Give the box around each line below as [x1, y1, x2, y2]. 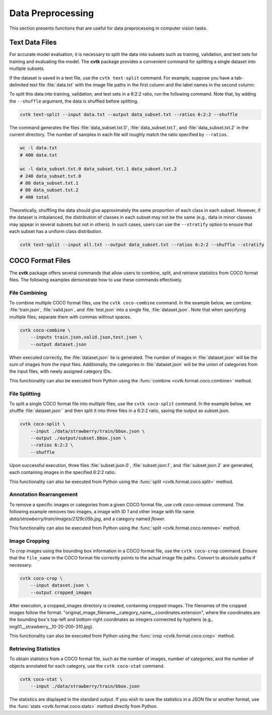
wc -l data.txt [20, 145, 57, 151]
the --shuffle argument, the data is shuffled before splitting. [9, 98, 139, 104]
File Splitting [9, 390, 41, 397]
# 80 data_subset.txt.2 [20, 187, 79, 193]
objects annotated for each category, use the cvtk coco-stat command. [9, 663, 165, 669]
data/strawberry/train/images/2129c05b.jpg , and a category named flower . [9, 516, 166, 522]
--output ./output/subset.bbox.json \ [30, 435, 126, 441]
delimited [9, 82, 29, 88]
